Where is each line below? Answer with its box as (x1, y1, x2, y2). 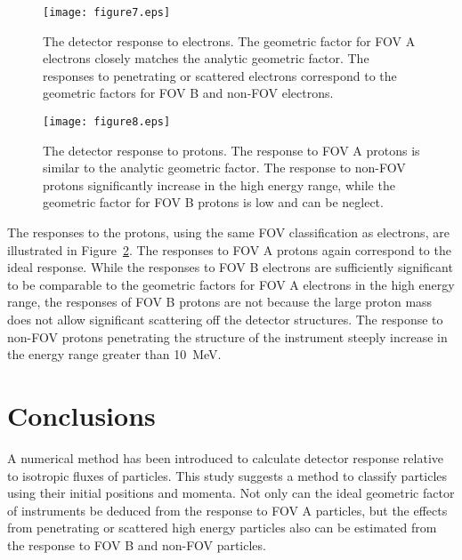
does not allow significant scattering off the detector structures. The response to (7, 310, 443, 329)
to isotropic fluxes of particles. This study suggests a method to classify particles (7, 466, 448, 484)
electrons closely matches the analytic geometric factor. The (43, 49, 369, 68)
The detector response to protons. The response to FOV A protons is (43, 140, 420, 159)
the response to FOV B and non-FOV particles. (7, 535, 266, 554)
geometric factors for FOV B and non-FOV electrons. (43, 84, 334, 102)
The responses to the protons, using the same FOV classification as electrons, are (7, 223, 450, 242)
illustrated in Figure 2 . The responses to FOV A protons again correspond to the (7, 240, 451, 259)
